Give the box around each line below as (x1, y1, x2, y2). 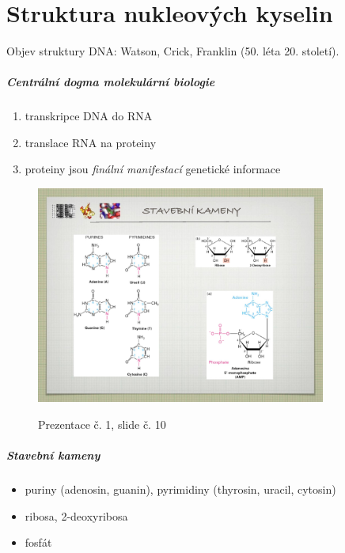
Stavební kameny (6, 447, 100, 464)
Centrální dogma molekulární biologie (6, 74, 215, 90)
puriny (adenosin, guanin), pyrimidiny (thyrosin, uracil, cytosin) (25, 481, 336, 498)
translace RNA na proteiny (25, 134, 157, 150)
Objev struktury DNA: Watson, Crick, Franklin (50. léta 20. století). (6, 43, 339, 59)
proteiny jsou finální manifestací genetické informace (25, 161, 281, 177)
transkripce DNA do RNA (25, 108, 153, 124)
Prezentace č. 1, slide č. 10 (38, 415, 166, 432)
